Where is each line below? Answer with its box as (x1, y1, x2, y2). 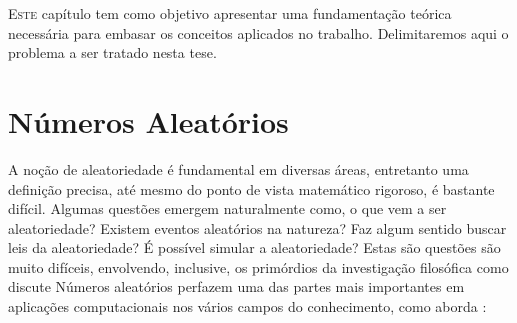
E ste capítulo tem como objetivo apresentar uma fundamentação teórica (8, 3, 452, 23)
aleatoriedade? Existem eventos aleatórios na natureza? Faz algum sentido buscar (8, 217, 507, 238)
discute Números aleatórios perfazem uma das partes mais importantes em (8, 276, 465, 297)
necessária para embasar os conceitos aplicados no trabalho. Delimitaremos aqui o (8, 22, 509, 43)
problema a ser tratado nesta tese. (8, 42, 217, 63)
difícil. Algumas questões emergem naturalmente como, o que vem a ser (8, 198, 447, 219)
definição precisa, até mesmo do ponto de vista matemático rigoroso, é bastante (8, 178, 495, 199)
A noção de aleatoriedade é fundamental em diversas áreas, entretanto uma (8, 158, 469, 179)
